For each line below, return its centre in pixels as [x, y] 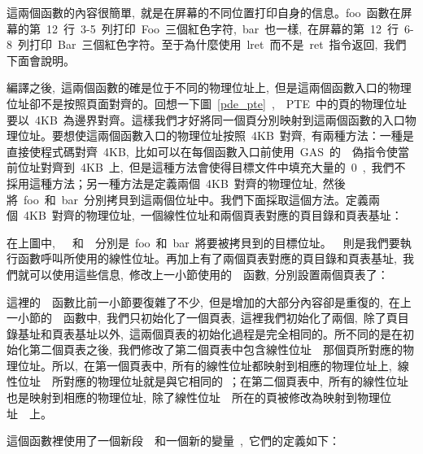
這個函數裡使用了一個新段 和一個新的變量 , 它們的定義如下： [173, 441]
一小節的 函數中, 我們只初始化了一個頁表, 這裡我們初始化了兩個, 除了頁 [202, 318]
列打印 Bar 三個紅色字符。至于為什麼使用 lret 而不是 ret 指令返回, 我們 [212, 44]
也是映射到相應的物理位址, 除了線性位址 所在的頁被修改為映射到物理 [193, 397]
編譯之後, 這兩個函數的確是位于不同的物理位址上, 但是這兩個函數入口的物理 [209, 87]
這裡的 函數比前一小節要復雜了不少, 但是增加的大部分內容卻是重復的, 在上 [209, 301]
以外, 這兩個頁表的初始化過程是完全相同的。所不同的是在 [250, 333]
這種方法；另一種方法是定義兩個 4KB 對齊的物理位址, [173, 183]
